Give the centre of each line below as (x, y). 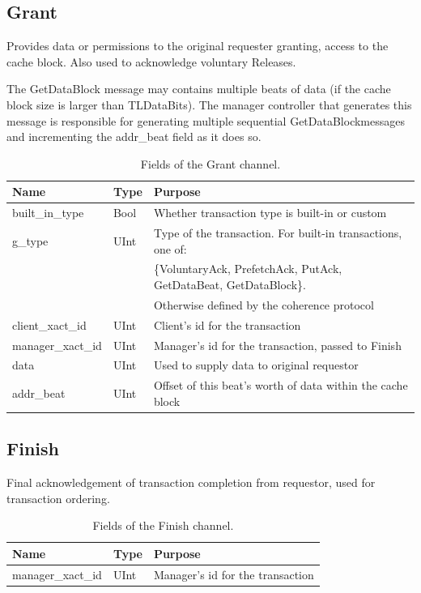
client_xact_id (49, 324)
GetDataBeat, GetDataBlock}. (230, 285)
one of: (170, 248)
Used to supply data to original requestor (256, 365)
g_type (30, 240)
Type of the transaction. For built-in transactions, (278, 233)
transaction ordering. (58, 498)
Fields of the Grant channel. (210, 163)
